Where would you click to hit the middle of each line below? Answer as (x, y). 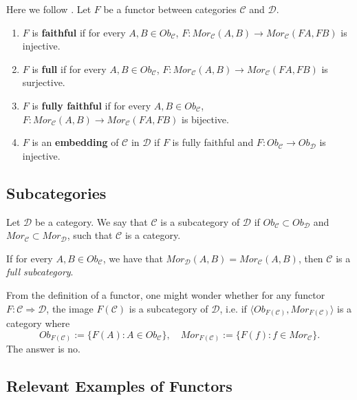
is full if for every (69, 69)
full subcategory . (40, 272)
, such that (90, 235)
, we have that (133, 258)
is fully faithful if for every (91, 105)
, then (311, 258)
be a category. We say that (91, 221)
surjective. (44, 82)
